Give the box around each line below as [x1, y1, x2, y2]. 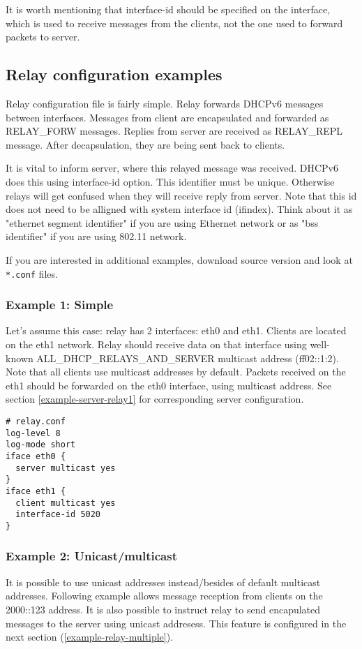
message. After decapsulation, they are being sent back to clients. [6, 137, 285, 151]
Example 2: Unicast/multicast [6, 547, 177, 565]
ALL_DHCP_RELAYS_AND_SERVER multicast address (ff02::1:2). [36, 350, 339, 365]
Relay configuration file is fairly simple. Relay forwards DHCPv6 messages [6, 96, 324, 110]
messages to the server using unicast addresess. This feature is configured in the [6, 616, 347, 630]
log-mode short [6, 440, 76, 450]
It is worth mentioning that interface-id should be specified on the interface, [6, 2, 331, 16]
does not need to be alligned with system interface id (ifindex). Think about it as [6, 202, 353, 216]
